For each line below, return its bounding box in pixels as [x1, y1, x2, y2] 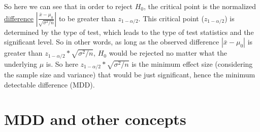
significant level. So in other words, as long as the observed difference [4, 36, 219, 47]
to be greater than [58, 13, 116, 23]
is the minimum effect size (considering [132, 58, 253, 69]
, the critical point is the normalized [143, 1, 256, 11]
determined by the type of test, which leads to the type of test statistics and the [4, 26, 254, 37]
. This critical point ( [138, 13, 204, 23]
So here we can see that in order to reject [4, 1, 133, 11]
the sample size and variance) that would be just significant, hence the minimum [4, 69, 255, 80]
